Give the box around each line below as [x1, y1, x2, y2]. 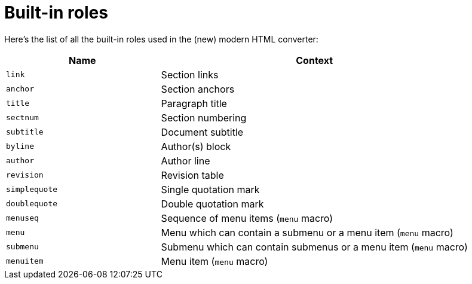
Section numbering [161, 111, 247, 124]
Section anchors [161, 83, 235, 95]
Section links [161, 68, 219, 81]
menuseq [6, 213, 39, 223]
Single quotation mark [161, 183, 260, 196]
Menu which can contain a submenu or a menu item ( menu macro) [161, 226, 453, 239]
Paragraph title [161, 97, 227, 109]
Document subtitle [161, 126, 244, 138]
